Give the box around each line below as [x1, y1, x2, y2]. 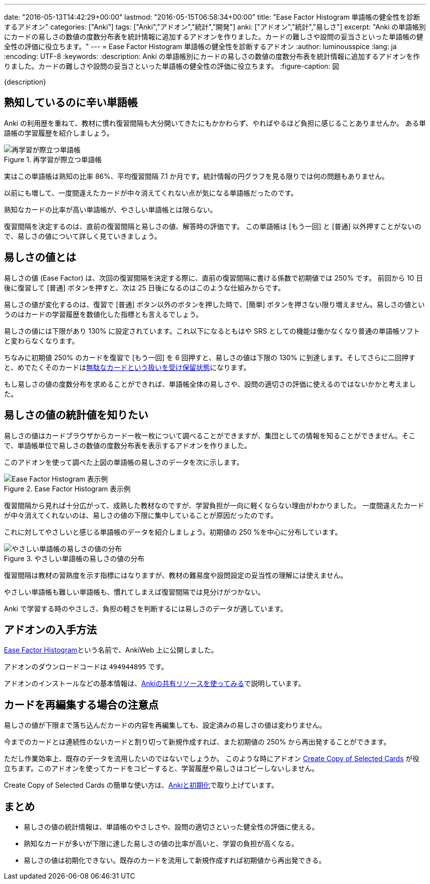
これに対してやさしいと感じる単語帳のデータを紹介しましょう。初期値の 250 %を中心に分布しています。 [4, 527, 342, 536]
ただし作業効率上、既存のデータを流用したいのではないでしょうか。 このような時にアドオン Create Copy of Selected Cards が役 [4, 754, 420, 763]
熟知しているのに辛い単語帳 [4, 96, 138, 109]
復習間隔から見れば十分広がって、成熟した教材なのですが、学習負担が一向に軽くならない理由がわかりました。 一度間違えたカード [4, 501, 425, 510]
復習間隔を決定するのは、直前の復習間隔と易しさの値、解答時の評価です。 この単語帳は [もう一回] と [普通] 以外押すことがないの [4, 222, 422, 230]
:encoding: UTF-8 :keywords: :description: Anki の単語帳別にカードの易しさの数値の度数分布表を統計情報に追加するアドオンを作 [4, 52, 420, 60]
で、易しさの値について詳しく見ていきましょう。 [4, 231, 161, 240]
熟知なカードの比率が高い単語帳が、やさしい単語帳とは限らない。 [4, 205, 217, 214]
